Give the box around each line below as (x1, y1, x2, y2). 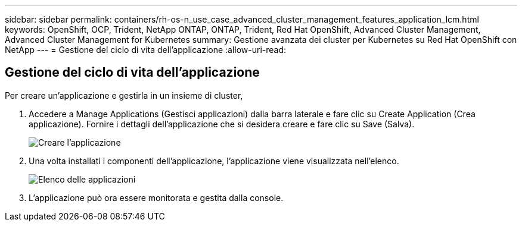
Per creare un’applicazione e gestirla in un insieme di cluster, (5, 90, 243, 101)
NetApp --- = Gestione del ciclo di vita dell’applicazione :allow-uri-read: (5, 45, 287, 55)
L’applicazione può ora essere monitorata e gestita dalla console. (29, 192, 284, 203)
